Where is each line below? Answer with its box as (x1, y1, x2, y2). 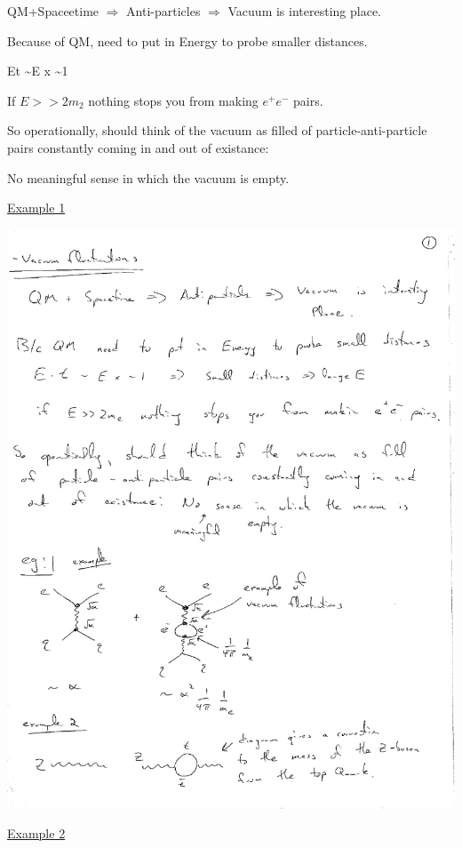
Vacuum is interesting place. (227, 2, 381, 20)
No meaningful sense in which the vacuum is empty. (7, 168, 290, 187)
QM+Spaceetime (7, 2, 100, 20)
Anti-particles (126, 2, 201, 20)
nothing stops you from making (88, 91, 259, 109)
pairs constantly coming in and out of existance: (7, 138, 269, 156)
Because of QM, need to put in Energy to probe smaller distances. (7, 31, 368, 50)
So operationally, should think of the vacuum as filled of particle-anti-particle (7, 121, 427, 140)
